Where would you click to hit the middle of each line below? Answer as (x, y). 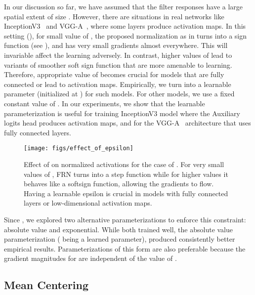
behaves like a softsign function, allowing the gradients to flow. (119, 184)
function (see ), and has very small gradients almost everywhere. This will (116, 45)
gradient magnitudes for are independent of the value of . (90, 258)
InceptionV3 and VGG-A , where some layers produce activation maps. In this (125, 26)
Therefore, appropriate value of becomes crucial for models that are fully (114, 74)
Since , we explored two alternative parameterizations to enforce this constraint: (125, 219)
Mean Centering (46, 285)
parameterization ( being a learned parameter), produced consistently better (120, 239)
